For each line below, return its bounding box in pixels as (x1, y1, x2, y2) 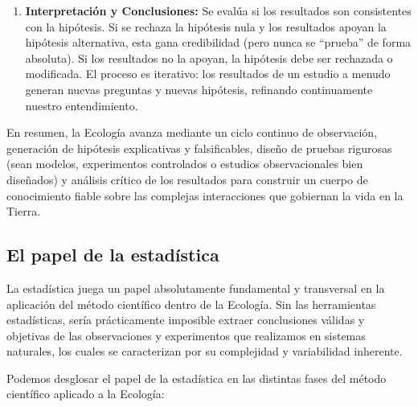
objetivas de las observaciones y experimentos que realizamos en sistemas (6, 327, 366, 343)
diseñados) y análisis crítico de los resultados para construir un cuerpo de (6, 171, 368, 187)
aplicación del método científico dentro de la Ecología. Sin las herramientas (6, 295, 376, 312)
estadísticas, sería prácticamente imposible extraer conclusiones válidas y (6, 311, 365, 328)
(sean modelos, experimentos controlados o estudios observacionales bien (6, 155, 363, 172)
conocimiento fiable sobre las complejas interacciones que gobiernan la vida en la (6, 187, 404, 203)
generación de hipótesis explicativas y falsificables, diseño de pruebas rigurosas (6, 139, 392, 156)
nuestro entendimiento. (25, 97, 138, 113)
